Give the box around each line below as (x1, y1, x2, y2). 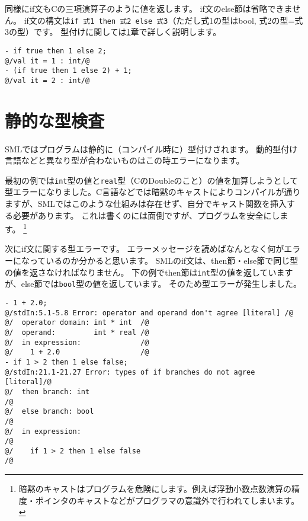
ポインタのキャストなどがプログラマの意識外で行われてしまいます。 (35, 494, 300, 506)
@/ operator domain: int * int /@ (5, 318, 149, 327)
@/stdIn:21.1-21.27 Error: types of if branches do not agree (5, 367, 255, 376)
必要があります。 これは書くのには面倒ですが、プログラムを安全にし (12, 209, 280, 221)
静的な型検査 (5, 108, 105, 132)
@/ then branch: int (5, 387, 90, 396)
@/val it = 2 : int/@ (5, 76, 90, 85)
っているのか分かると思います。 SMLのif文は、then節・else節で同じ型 (29, 254, 299, 267)
